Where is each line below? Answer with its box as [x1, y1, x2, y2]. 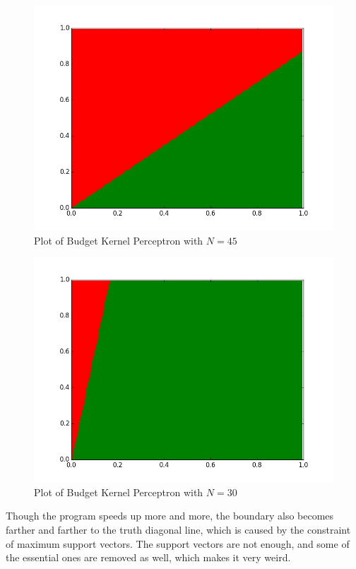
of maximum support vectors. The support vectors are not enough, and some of [6, 536, 350, 551]
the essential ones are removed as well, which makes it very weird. [6, 550, 291, 565]
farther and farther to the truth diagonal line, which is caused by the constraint [6, 522, 351, 536]
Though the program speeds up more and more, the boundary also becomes [6, 508, 334, 523]
